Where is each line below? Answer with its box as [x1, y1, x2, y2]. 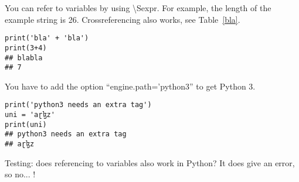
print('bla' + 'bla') [5, 34, 89, 43]
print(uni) [5, 120, 47, 129]
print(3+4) [5, 43, 47, 52]
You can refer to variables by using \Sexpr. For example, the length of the [5, 2, 271, 13]
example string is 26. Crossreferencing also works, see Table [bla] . [5, 13, 240, 25]
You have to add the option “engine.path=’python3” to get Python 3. [5, 80, 256, 92]
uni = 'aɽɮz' [5, 111, 55, 119]
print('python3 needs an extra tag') [5, 101, 152, 109]
